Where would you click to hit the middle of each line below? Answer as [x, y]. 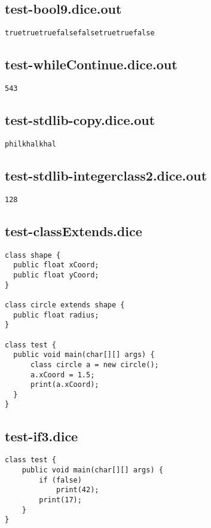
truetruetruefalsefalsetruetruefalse [80, 33]
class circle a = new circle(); [94, 364]
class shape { [33, 255]
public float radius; [56, 315]
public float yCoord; [56, 275]
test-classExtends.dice [74, 231]
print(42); [77, 490]
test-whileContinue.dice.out [91, 64]
